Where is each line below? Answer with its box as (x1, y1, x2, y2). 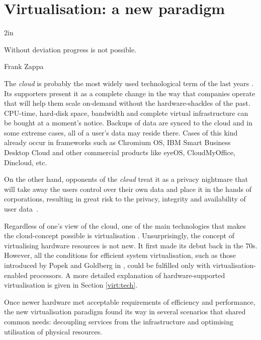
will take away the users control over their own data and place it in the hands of (4, 183, 251, 194)
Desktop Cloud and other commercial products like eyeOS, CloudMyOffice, (4, 147, 235, 158)
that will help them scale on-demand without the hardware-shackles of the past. (4, 98, 250, 108)
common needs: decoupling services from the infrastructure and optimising (4, 316, 233, 326)
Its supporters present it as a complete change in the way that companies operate (4, 88, 255, 98)
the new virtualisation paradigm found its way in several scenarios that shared (4, 306, 246, 317)
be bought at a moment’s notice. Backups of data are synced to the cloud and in (4, 117, 252, 128)
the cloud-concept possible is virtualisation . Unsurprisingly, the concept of (4, 230, 234, 241)
